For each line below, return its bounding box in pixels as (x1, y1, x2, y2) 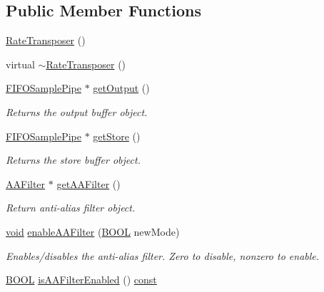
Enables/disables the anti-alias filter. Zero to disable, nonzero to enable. (6, 248, 320, 263)
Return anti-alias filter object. (6, 200, 136, 215)
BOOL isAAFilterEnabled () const (6, 272, 157, 287)
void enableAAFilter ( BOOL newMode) (6, 224, 180, 239)
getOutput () (93, 80, 150, 95)
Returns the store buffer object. (6, 152, 141, 167)
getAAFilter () (56, 176, 121, 191)
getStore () (93, 128, 141, 143)
